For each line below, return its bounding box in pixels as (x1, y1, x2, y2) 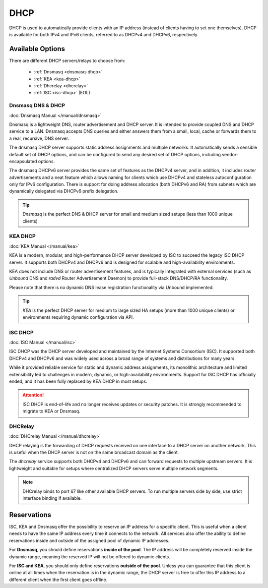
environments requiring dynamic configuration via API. (22, 314, 134, 320)
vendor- (221, 151, 238, 157)
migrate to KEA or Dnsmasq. (22, 408, 80, 414)
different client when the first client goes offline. (9, 577, 108, 583)
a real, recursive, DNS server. (9, 135, 69, 141)
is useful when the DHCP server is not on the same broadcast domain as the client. (9, 449, 179, 456)
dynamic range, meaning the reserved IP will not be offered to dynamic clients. (9, 553, 171, 560)
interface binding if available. (22, 495, 82, 501)
